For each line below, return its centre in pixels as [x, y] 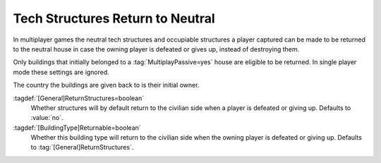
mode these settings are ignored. [61, 72]
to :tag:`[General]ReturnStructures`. [82, 147]
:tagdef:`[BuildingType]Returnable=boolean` [77, 128]
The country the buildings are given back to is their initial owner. [106, 85]
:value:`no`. [47, 118]
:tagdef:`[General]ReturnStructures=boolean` [79, 98]
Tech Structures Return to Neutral [114, 18]
